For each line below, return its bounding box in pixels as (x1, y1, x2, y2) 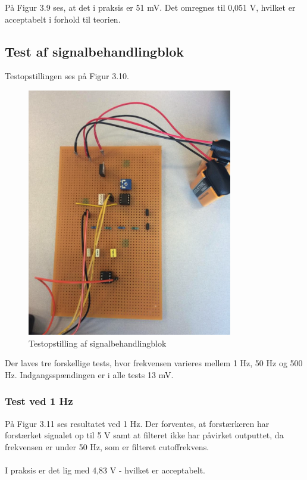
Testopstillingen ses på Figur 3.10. (5, 70, 129, 82)
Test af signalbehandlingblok (5, 42, 184, 60)
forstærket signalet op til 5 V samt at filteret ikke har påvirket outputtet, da (5, 429, 284, 441)
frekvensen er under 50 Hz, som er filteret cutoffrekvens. (5, 440, 209, 453)
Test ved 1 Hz (5, 394, 73, 409)
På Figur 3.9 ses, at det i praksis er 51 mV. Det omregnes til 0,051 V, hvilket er (5, 1, 296, 13)
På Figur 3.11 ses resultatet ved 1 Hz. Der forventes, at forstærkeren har (5, 417, 270, 429)
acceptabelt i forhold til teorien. (5, 13, 121, 25)
